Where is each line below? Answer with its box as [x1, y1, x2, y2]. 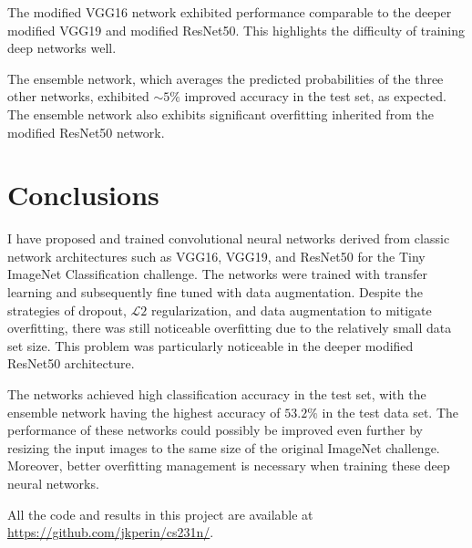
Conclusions [7, 176, 159, 213]
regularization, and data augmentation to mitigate [151, 300, 432, 319]
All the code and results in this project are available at [7, 504, 313, 523]
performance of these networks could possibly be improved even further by [7, 420, 423, 439]
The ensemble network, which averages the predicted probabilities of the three [7, 68, 444, 88]
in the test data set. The [322, 402, 459, 421]
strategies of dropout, [7, 300, 127, 319]
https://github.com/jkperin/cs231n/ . [7, 522, 214, 542]
